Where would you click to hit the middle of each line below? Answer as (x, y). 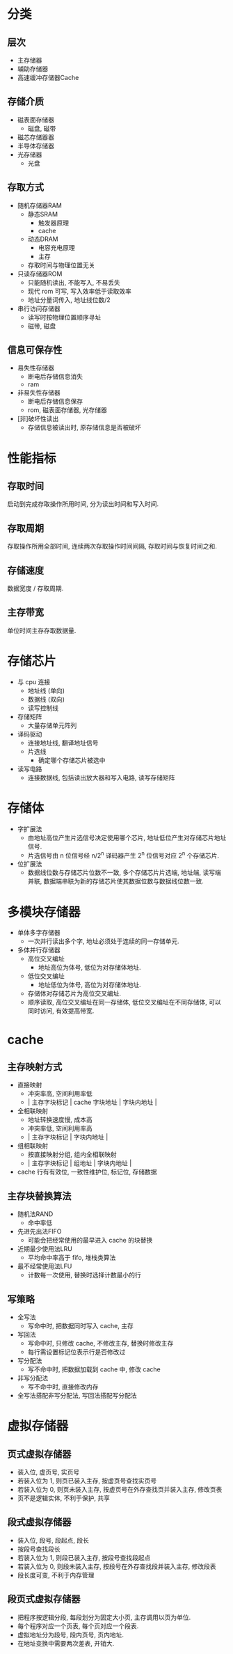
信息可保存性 (35, 350)
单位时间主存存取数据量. (42, 630)
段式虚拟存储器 (39, 1522)
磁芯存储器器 (35, 137)
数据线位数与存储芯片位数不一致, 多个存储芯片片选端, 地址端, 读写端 (124, 873)
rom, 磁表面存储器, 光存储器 (67, 410)
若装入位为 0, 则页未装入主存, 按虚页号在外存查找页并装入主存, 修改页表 (120, 1489)
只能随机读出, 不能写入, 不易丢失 (74, 282)
